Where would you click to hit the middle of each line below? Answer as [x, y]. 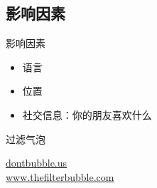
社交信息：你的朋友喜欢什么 [87, 114]
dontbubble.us [37, 163]
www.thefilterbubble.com [60, 176]
